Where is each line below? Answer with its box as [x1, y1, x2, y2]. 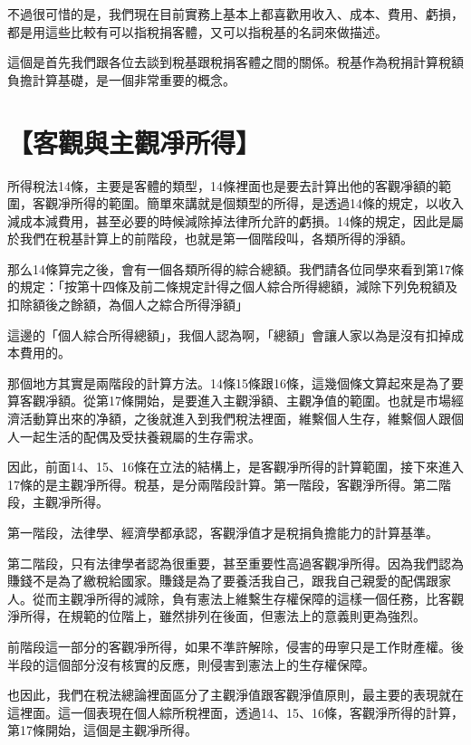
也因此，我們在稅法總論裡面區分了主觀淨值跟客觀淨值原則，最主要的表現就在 [7, 685, 464, 704]
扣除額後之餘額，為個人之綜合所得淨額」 [7, 295, 248, 314]
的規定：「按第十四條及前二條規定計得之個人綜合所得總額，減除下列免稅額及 [7, 277, 457, 296]
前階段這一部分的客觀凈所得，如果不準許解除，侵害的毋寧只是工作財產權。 [7, 636, 451, 655]
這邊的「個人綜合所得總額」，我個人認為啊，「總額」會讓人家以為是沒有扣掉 [7, 325, 451, 344]
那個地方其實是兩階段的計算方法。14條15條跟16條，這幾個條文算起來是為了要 [7, 373, 464, 392]
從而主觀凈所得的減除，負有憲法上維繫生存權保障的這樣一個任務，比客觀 [32, 588, 464, 607]
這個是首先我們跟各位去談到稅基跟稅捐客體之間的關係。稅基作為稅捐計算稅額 [7, 53, 464, 72]
